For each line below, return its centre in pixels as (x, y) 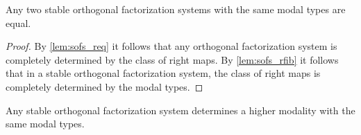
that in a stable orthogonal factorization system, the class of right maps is (163, 73)
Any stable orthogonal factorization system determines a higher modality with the (180, 110)
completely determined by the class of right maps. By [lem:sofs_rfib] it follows (172, 59)
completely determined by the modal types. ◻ (104, 86)
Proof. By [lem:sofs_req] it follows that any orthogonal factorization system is (171, 46)
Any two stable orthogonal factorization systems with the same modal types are (176, 9)
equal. (18, 22)
